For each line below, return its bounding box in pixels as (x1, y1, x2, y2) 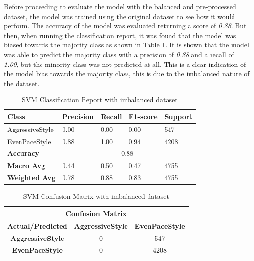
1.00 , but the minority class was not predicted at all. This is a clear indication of (4, 59, 246, 69)
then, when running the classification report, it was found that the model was (4, 30, 236, 40)
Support (164, 111, 192, 121)
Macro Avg (7, 160, 45, 171)
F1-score (128, 111, 158, 121)
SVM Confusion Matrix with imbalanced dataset (23, 191, 169, 201)
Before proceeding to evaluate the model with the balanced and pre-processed (4, 1, 236, 11)
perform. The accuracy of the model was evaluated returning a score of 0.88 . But (4, 21, 247, 31)
